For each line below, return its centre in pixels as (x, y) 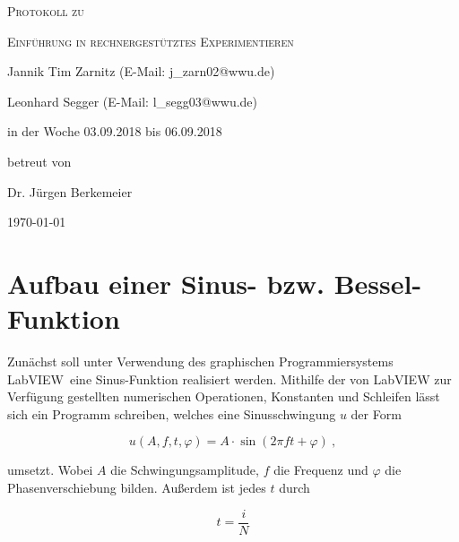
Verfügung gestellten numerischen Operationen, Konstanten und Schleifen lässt (224, 396)
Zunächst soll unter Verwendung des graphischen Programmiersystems (200, 361)
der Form (376, 413)
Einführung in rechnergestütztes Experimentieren (151, 41)
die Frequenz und (321, 470)
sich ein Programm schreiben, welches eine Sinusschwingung (172, 413)
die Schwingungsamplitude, (185, 470)
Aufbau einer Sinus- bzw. (166, 283)
